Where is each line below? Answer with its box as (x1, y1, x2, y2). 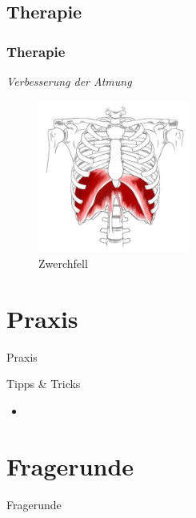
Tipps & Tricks (6, 375, 81, 392)
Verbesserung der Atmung (6, 73, 132, 89)
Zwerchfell (38, 255, 88, 272)
